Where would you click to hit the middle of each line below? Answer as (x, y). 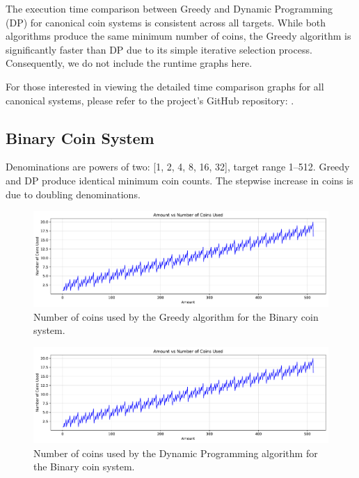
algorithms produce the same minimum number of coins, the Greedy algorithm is (178, 36)
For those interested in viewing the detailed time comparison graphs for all (165, 86)
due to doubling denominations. (73, 194)
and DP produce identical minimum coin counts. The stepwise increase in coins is (179, 180)
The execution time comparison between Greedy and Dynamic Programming (169, 8)
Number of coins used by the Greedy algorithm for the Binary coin (176, 316)
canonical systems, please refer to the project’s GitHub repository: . (150, 100)
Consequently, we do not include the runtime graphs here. (129, 63)
